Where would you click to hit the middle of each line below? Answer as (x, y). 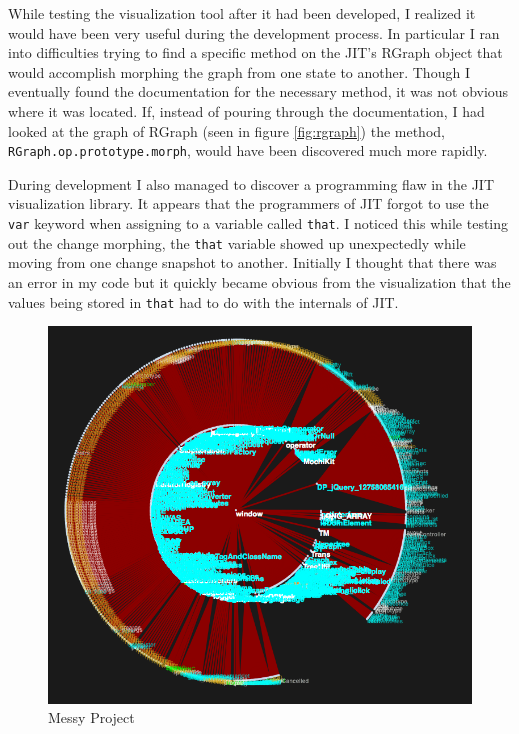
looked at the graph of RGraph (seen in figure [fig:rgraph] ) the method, (226, 130)
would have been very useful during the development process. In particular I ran (254, 32)
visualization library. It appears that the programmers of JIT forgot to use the (248, 203)
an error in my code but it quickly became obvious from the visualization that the (259, 281)
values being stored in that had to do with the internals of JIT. (203, 301)
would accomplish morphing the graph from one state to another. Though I (239, 71)
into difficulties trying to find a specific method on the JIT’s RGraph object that (255, 52)
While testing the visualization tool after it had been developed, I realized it (242, 13)
